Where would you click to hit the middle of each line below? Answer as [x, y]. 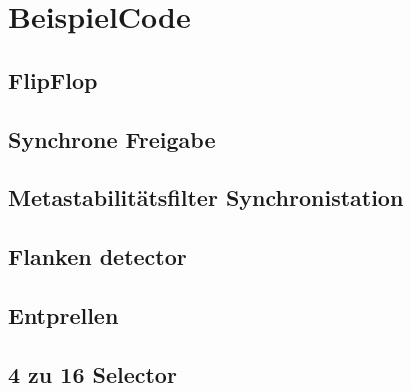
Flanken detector [97, 256]
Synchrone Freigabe [112, 138]
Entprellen [63, 314]
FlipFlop [53, 79]
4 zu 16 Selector [92, 373]
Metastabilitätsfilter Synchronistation [206, 197]
